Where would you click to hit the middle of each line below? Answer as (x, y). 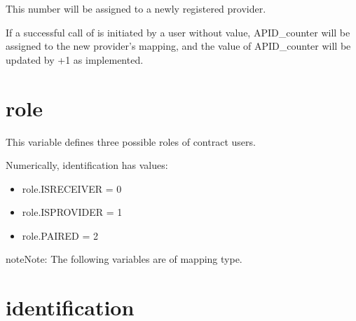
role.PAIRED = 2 (60, 235)
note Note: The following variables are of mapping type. (124, 259)
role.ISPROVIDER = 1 (72, 212)
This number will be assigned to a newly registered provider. (136, 8)
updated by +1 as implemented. (75, 59)
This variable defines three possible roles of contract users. (131, 141)
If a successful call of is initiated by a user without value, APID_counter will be (178, 32)
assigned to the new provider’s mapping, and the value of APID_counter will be (178, 46)
